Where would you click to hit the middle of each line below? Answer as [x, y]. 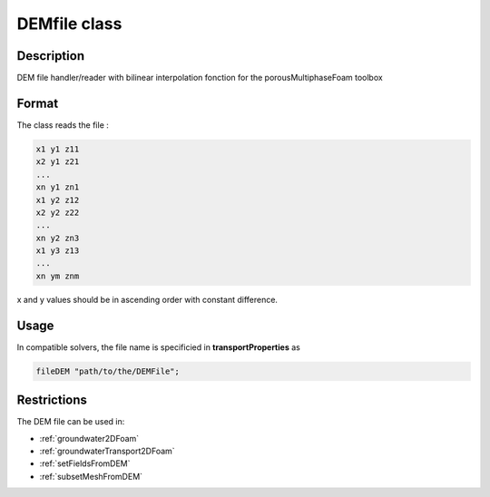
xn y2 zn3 [58, 238]
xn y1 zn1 [58, 187]
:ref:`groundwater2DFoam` [89, 438]
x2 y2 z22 [58, 212]
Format [38, 103]
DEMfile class [69, 24]
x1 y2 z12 [58, 200]
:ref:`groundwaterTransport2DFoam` [108, 451]
